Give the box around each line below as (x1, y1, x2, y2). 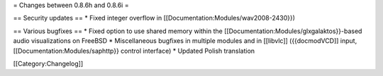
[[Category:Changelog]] (13, 59, 84, 68)
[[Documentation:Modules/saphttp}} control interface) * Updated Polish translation (13, 46, 255, 55)
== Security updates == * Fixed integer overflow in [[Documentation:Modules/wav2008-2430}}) (13, 14, 296, 23)
